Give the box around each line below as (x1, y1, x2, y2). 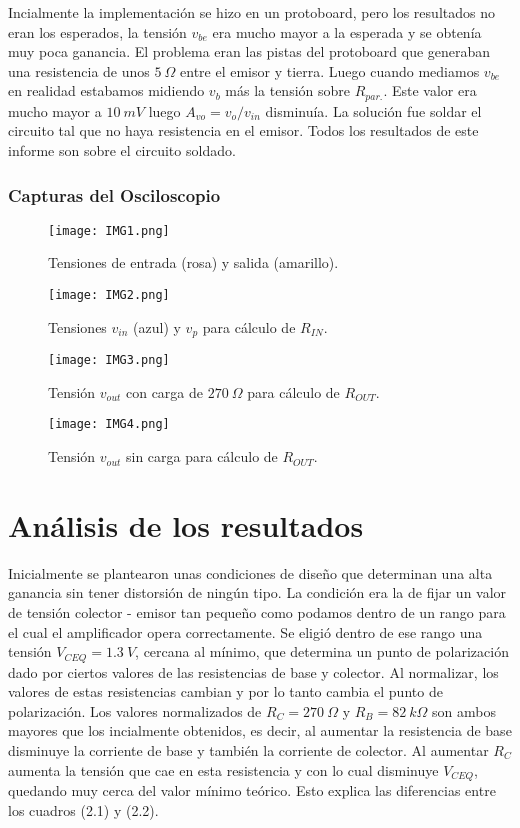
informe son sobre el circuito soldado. (8, 140, 236, 161)
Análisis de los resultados (8, 504, 364, 545)
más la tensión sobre (225, 80, 351, 101)
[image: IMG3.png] (48, 353, 170, 368)
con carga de (125, 381, 204, 402)
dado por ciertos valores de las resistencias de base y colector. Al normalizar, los (8, 661, 499, 682)
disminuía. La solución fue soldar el (265, 100, 482, 121)
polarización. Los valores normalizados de (8, 700, 262, 721)
